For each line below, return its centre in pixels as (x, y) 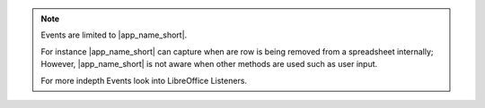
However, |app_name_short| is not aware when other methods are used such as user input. (209, 64)
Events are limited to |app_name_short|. (114, 35)
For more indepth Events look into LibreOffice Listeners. (144, 80)
